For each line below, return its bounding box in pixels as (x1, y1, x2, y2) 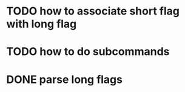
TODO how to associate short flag (6, 4, 180, 18)
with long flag (6, 17, 77, 31)
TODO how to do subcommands (6, 45, 170, 59)
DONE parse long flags (6, 73, 123, 86)
